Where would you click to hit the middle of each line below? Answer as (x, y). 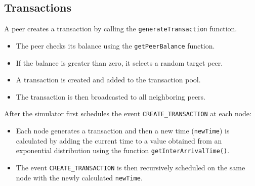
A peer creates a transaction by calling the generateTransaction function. (121, 29)
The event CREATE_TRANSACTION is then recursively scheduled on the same (131, 167)
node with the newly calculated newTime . (79, 177)
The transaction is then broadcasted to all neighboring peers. (111, 96)
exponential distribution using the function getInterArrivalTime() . (123, 150)
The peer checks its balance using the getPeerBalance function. (115, 45)
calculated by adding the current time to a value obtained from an (119, 140)
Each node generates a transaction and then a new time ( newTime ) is (123, 130)
